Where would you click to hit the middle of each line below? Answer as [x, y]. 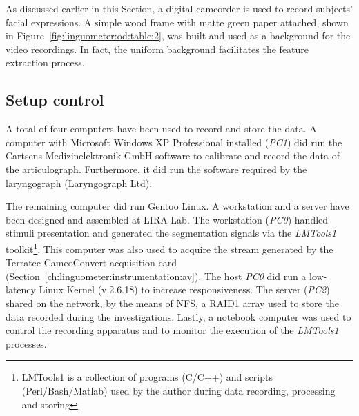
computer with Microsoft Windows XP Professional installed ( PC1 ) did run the [174, 142]
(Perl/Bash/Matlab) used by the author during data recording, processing [178, 390]
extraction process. [45, 62]
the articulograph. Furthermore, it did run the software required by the [156, 169]
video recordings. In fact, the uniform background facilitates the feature [157, 49]
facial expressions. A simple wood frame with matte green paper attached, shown [177, 22]
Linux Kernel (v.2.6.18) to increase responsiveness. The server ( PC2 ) [184, 289]
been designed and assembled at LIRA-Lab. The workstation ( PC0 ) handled [167, 219]
